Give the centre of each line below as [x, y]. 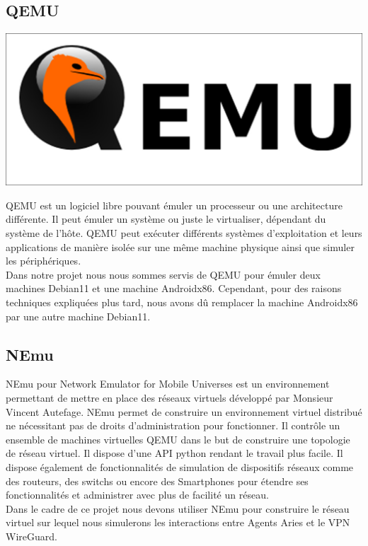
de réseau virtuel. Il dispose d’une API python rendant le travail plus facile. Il [174, 453]
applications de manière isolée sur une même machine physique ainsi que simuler [180, 246]
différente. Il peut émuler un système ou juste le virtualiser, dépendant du [166, 219]
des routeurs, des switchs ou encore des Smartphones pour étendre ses [157, 481]
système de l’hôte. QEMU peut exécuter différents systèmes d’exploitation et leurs [184, 233]
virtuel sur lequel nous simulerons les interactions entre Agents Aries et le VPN [178, 522]
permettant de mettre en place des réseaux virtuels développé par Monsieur [169, 398]
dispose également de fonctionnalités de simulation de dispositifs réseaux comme [180, 466]
